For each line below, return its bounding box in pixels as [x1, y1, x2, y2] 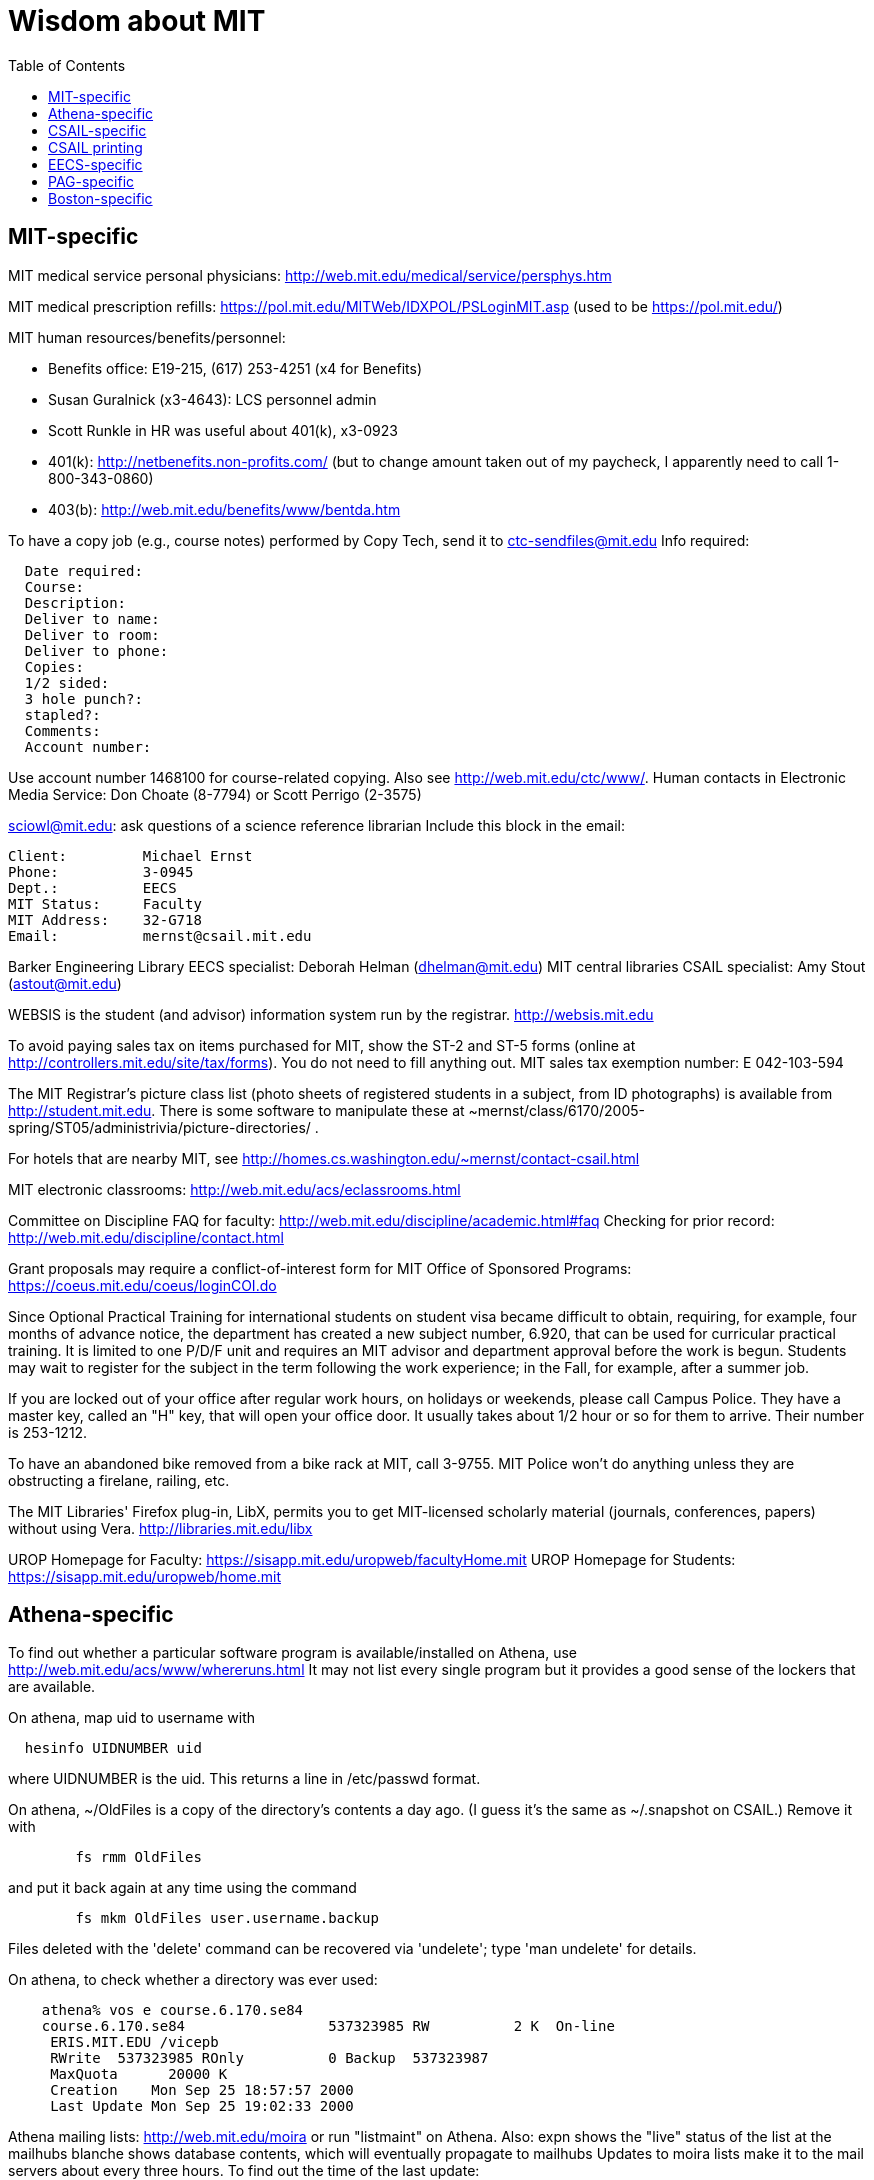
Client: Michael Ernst [8, 847, 253, 864]
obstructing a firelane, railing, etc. [8, 1471, 230, 1489]
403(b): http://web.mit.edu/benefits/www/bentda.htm [48, 500, 401, 518]
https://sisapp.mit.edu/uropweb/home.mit [8, 1567, 281, 1585]
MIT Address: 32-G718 [8, 911, 202, 928]
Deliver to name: [24, 610, 160, 627]
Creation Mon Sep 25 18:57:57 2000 [50, 2082, 354, 2099]
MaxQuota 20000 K [50, 2066, 228, 2083]
